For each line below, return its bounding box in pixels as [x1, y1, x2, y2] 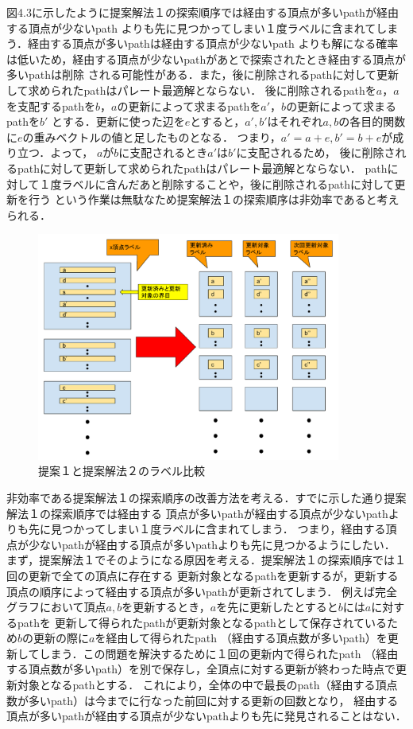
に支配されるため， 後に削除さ [236, 144, 396, 161]
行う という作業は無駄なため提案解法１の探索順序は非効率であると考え [28, 191, 399, 208]
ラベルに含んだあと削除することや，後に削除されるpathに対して [61, 175, 395, 192]
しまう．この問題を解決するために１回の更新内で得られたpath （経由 [39, 645, 399, 661]
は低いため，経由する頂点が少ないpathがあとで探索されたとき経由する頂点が [6, 50, 406, 67]
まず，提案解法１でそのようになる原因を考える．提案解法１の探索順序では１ [6, 552, 406, 568]
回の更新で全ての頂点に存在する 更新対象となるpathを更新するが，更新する [6, 567, 399, 583]
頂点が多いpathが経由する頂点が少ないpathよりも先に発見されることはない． [6, 708, 407, 724]
